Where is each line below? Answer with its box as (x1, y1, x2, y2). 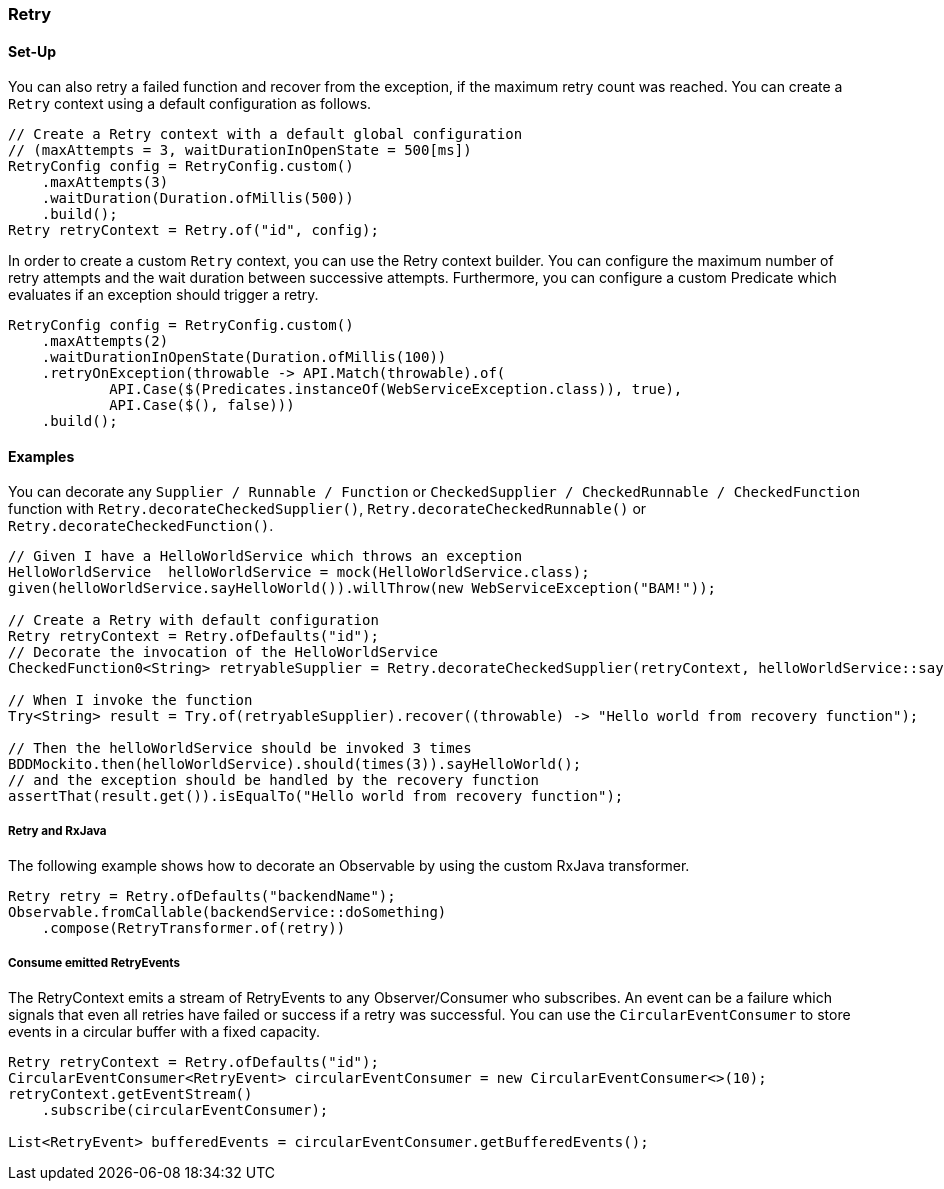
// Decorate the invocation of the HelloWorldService (8, 644, 438, 661)
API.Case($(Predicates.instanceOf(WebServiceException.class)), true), (109, 381, 683, 398)
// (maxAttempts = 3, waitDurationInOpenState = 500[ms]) (8, 142, 472, 159)
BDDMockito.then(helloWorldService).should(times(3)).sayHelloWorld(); (8, 756, 582, 773)
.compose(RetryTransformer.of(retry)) (41, 920, 346, 937)
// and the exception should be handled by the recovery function (8, 772, 540, 789)
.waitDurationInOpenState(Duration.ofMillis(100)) (41, 349, 447, 366)
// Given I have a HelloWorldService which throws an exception (8, 548, 523, 565)
